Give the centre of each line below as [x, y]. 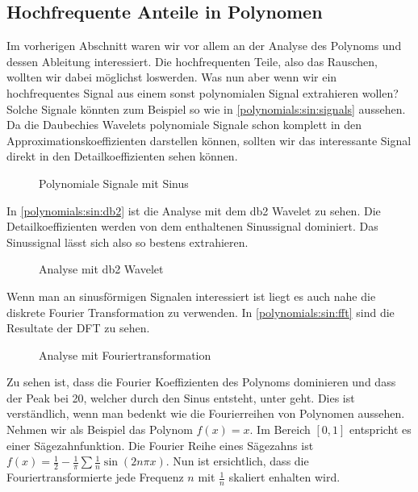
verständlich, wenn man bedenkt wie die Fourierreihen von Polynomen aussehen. [206, 413]
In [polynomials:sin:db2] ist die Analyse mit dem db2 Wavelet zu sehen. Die [194, 210]
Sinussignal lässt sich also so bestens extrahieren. [127, 242]
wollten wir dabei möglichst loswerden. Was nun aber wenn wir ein [172, 77]
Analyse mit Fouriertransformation [125, 354]
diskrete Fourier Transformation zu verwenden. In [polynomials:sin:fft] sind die [201, 312]
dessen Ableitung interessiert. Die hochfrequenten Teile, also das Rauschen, [192, 61]
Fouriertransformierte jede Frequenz [95, 477]
